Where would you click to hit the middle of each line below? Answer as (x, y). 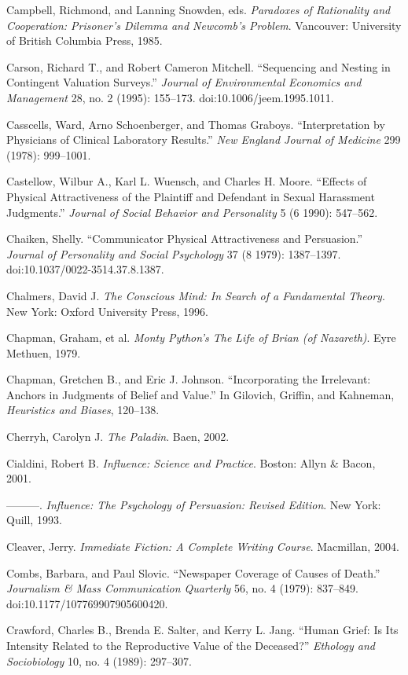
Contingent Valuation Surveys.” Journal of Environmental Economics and (184, 82)
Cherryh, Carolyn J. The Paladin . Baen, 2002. (118, 437)
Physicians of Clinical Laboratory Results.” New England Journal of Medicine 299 (204, 139)
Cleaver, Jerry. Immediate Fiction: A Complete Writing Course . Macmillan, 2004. (203, 547)
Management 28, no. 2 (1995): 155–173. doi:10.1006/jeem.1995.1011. (170, 97)
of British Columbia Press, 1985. (85, 40)
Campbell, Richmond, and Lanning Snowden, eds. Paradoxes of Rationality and (198, 9)
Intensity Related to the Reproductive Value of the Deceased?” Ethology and (191, 645)
